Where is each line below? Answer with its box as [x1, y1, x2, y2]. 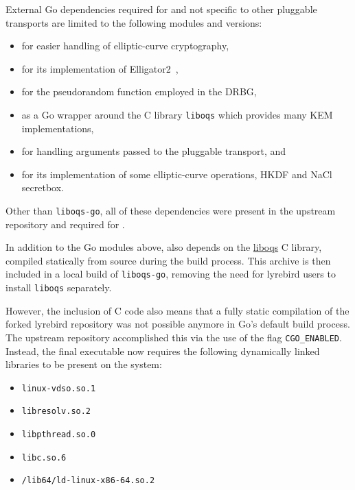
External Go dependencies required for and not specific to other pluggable [5, 2, 317, 16]
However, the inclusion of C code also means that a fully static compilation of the [5, 303, 350, 317]
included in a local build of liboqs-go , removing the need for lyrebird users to [5, 267, 336, 281]
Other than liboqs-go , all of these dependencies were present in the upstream [5, 204, 336, 217]
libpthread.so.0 [21, 430, 96, 440]
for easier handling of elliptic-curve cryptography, [21, 38, 229, 53]
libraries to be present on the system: [5, 357, 162, 371]
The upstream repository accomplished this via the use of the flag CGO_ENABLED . [5, 330, 342, 344]
